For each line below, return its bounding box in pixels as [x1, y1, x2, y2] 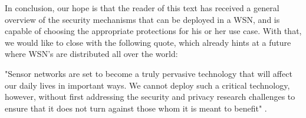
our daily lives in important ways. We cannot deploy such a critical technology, [5, 79, 290, 91]
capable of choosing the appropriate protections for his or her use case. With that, [5, 25, 302, 37]
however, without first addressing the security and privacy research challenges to [5, 90, 295, 103]
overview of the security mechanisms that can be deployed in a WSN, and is [5, 13, 280, 25]
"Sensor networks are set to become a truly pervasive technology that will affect [5, 67, 292, 79]
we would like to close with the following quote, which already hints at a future [5, 36, 291, 48]
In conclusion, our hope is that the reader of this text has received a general [5, 2, 279, 14]
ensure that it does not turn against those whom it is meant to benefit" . [5, 102, 267, 114]
